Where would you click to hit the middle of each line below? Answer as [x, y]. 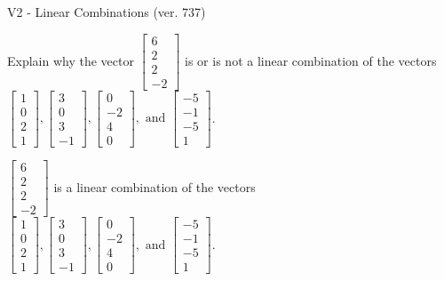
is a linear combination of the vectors [155, 186]
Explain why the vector [71, 60]
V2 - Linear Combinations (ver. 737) [107, 12]
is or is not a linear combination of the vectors [311, 60]
